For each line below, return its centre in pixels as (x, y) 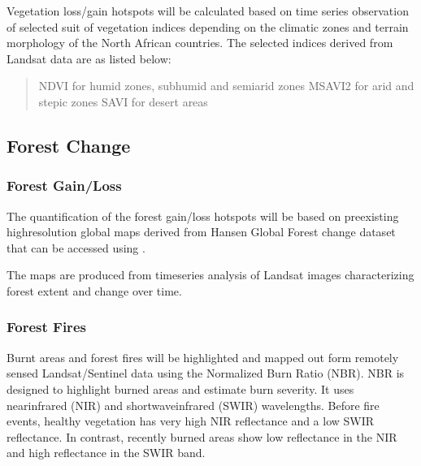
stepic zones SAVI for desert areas (123, 101)
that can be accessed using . (76, 247)
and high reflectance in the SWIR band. (106, 453)
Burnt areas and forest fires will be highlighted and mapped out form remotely (203, 357)
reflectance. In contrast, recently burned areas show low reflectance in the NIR (202, 436)
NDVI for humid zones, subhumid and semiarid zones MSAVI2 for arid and (226, 86)
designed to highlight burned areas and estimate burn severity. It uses (180, 388)
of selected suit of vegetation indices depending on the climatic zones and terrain (208, 26)
